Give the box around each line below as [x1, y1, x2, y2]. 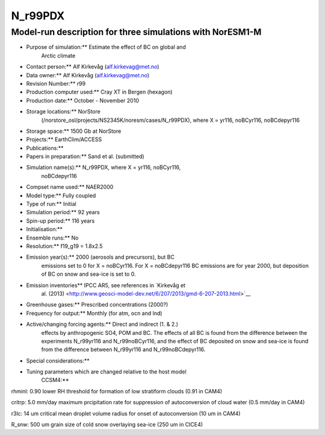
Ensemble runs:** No [26, 234, 79, 241]
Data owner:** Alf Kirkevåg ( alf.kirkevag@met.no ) [26, 71, 150, 78]
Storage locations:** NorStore [26, 108, 101, 115]
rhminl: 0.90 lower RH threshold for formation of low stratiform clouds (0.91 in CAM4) [11, 387, 223, 395]
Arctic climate [41, 52, 76, 59]
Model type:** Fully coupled [26, 192, 96, 199]
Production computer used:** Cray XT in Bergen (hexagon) [26, 88, 173, 96]
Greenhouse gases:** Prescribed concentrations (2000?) [26, 301, 169, 308]
